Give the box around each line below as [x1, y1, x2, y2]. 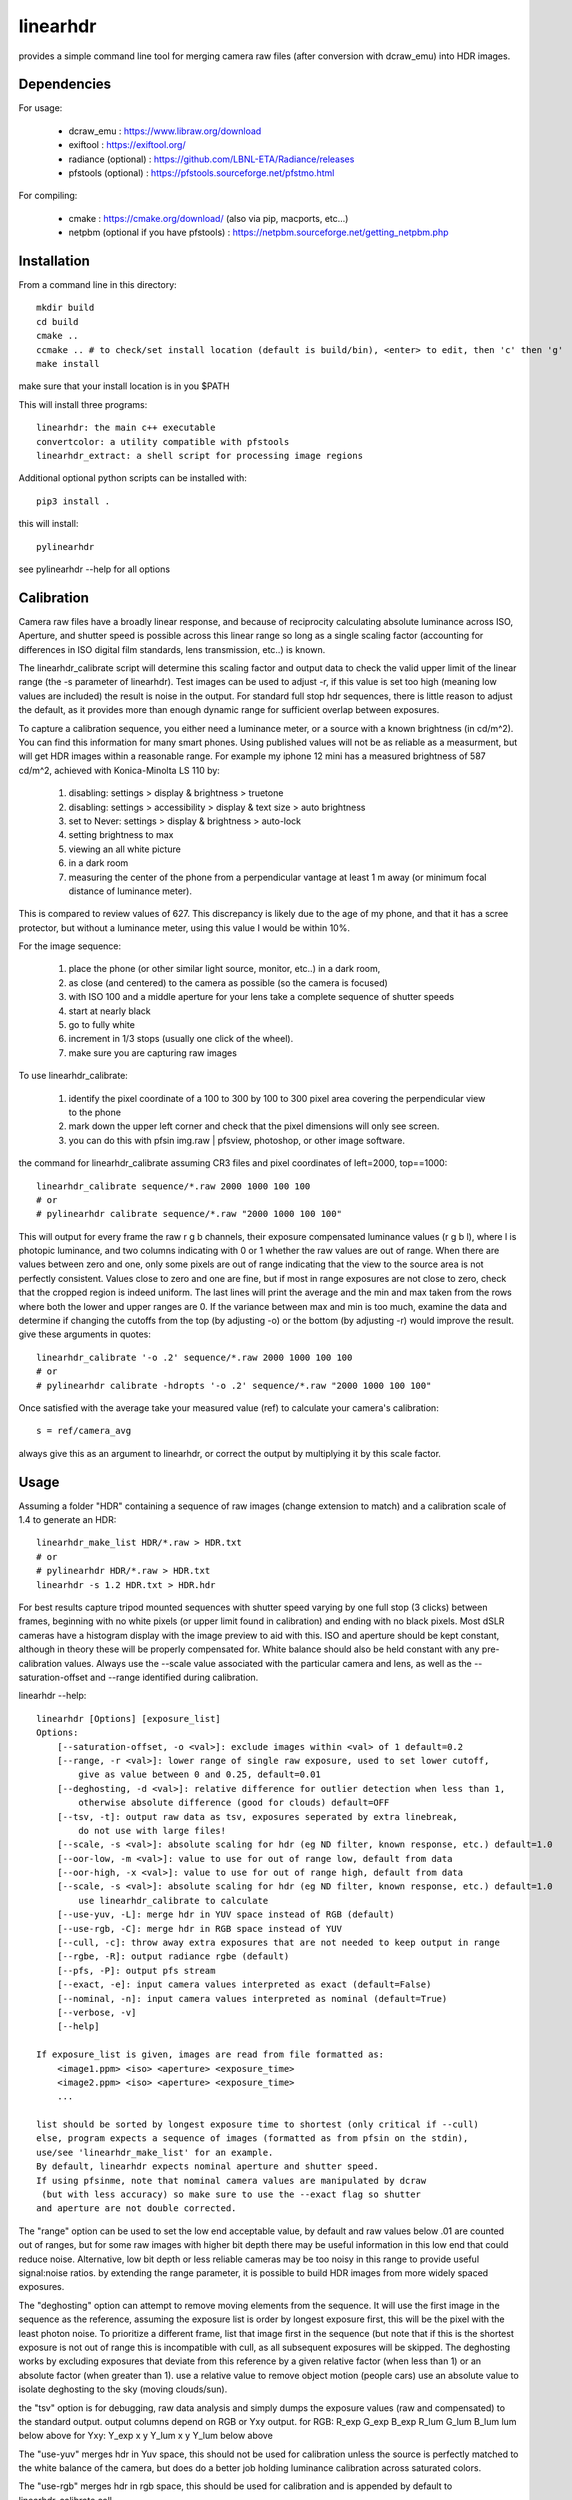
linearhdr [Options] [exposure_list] [36, 1713, 222, 1724]
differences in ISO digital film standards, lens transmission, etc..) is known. [18, 643, 326, 655]
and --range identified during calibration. [90, 1671, 259, 1683]
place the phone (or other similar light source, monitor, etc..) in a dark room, [68, 963, 381, 975]
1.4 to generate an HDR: [18, 1514, 117, 1526]
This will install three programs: [18, 398, 148, 410]
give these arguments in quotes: [18, 1328, 152, 1340]
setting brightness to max [68, 829, 174, 841]
